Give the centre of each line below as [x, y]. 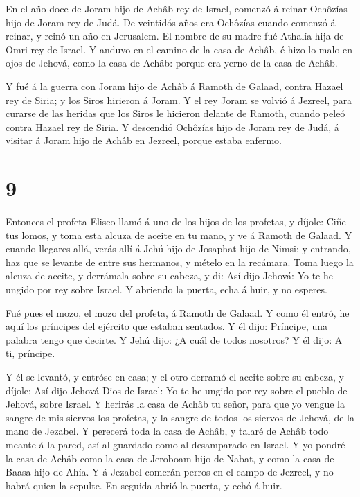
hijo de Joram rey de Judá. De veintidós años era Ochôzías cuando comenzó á [171, 22]
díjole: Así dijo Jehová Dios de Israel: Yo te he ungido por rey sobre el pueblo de [177, 390]
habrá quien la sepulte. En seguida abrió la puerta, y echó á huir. [144, 485]
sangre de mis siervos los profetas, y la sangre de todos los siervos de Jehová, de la [180, 417]
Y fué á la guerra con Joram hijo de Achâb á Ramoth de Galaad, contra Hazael [174, 86]
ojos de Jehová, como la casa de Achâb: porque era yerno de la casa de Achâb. [172, 63]
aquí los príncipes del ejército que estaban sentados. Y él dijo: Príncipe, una [167, 326]
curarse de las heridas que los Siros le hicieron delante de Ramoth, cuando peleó [175, 113]
